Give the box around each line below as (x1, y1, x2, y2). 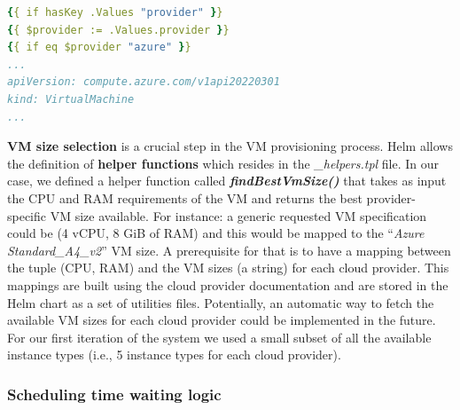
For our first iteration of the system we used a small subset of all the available (7, 327, 432, 346)
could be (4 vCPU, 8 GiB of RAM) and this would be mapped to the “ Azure (7, 224, 425, 242)
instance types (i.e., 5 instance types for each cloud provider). (7, 345, 341, 364)
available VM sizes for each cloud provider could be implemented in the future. (7, 311, 436, 329)
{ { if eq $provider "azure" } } (7, 41, 191, 54)
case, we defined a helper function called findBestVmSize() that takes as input (7, 171, 447, 190)
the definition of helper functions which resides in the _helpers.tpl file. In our (7, 154, 440, 172)
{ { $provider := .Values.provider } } (7, 23, 230, 36)
